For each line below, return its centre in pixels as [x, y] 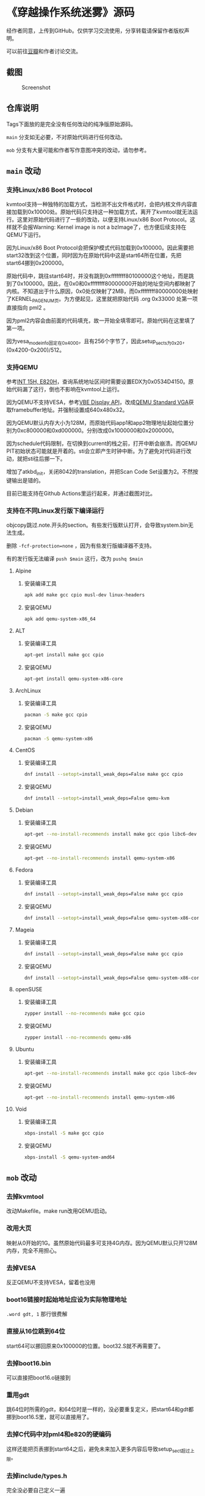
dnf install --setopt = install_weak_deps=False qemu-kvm [97, 798]
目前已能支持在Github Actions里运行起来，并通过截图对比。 [81, 493]
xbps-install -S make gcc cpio [64, 1133]
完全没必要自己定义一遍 [36, 1491]
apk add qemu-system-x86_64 [60, 619]
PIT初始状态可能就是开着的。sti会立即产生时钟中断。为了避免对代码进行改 [99, 451]
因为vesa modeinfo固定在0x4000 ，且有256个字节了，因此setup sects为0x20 [94, 342]
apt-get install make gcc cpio [64, 655]
